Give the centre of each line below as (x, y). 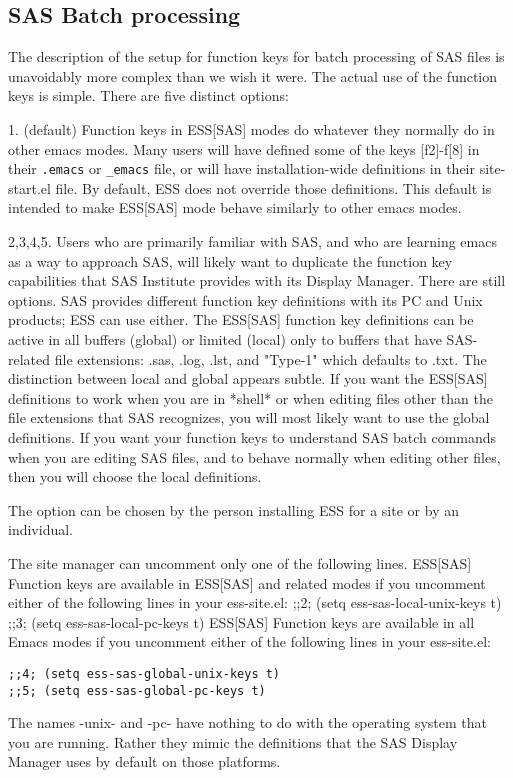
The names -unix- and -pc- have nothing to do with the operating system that (247, 722)
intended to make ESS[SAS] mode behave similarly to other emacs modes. (235, 207)
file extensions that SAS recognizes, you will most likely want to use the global (249, 417)
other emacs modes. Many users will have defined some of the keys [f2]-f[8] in (244, 148)
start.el (29, 187)
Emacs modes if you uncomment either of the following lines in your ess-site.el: (249, 641)
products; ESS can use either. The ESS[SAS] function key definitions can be (241, 319)
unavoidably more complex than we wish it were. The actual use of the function (253, 75)
